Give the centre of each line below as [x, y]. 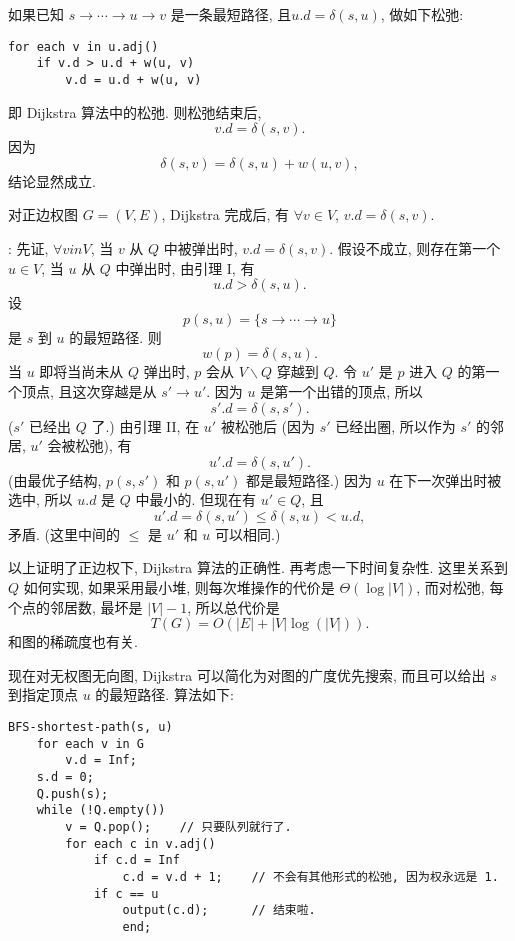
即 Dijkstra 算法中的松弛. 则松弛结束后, [135, 111]
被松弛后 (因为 [267, 425]
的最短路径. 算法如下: [164, 694]
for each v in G [90, 743]
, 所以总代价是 [233, 606]
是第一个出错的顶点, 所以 [341, 390]
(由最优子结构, [55, 479]
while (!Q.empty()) [101, 810]
